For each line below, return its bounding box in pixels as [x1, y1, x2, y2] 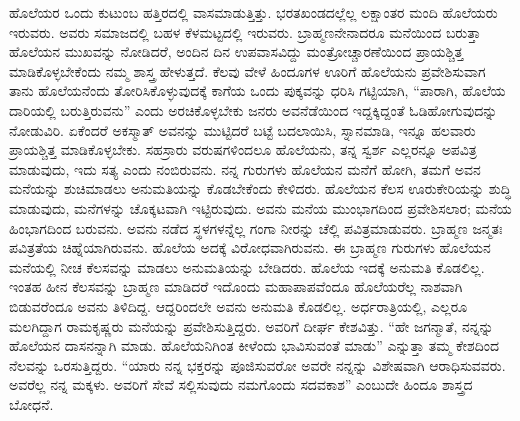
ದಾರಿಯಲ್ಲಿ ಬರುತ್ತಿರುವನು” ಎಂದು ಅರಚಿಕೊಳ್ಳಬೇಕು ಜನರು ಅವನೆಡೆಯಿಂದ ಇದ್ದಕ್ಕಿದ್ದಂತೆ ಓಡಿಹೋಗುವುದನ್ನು [9, 99, 498, 120]
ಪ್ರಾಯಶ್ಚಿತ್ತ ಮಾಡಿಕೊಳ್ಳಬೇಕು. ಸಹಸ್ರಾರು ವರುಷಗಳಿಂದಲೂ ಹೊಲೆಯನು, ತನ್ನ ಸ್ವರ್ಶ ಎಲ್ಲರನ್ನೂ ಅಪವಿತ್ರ [9, 139, 477, 160]
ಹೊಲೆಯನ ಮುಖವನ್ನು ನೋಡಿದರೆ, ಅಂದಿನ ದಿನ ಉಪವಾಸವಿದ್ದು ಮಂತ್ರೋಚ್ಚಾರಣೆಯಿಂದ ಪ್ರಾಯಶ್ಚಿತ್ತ [9, 41, 464, 62]
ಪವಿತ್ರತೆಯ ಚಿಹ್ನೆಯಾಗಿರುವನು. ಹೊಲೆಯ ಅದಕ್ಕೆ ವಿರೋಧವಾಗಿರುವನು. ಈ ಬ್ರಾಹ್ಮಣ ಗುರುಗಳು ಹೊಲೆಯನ [9, 237, 491, 258]
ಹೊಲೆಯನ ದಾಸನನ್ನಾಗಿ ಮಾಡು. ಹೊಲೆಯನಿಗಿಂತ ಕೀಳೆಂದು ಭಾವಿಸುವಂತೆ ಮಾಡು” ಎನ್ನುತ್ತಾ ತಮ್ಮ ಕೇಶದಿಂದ [9, 335, 499, 356]
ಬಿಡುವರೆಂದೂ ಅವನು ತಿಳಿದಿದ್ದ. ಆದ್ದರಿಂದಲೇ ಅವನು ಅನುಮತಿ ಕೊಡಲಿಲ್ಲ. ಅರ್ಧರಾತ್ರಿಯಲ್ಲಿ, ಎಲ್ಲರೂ [9, 295, 468, 316]
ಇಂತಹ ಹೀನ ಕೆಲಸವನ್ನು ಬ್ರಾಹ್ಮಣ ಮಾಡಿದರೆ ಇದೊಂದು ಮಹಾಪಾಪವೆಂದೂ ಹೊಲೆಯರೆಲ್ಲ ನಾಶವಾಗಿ [9, 276, 463, 297]
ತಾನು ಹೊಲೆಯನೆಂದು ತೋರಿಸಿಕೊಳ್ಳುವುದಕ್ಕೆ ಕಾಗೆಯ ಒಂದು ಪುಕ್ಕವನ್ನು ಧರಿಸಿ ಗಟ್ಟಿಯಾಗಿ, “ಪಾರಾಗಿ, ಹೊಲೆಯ [9, 80, 506, 101]
